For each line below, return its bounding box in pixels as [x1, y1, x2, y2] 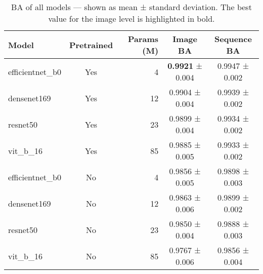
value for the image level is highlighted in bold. [48, 13, 215, 24]
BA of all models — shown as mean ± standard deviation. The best [11, 1, 252, 13]
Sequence [214, 33, 252, 45]
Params [128, 33, 159, 45]
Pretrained [69, 38, 113, 51]
